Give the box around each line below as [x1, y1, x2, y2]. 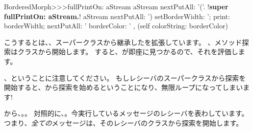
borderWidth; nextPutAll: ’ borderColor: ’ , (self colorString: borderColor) [4, 21, 228, 31]
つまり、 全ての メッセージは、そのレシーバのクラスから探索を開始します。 [4, 117, 243, 128]
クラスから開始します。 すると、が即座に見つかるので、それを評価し [17, 46, 238, 57]
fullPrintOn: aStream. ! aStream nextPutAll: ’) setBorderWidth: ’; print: [4, 11, 230, 21]
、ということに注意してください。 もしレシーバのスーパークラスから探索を [4, 72, 246, 83]
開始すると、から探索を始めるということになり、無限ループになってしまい [4, 82, 243, 92]
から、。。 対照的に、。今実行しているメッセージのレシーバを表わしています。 [4, 108, 249, 118]
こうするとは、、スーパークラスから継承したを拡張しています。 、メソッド [4, 37, 242, 47]
